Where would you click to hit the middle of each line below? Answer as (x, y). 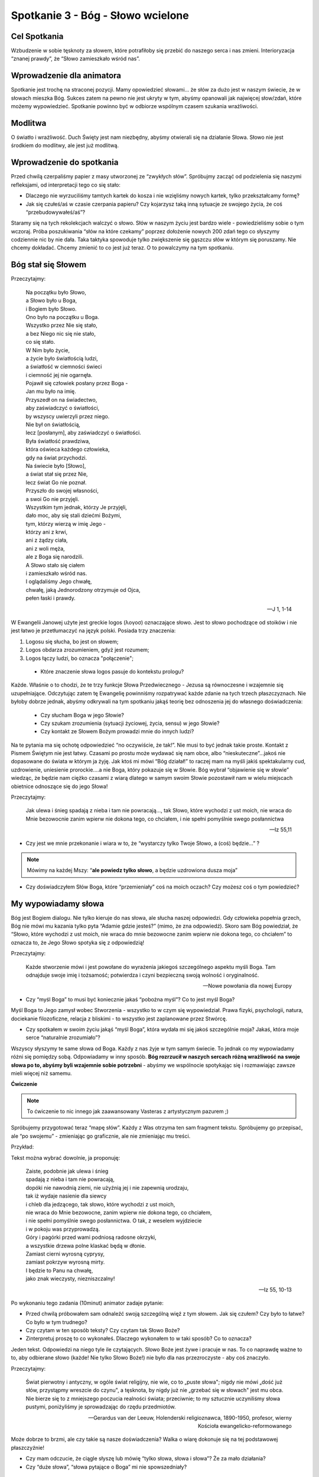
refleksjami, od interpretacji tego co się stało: (66, 185)
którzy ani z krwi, (47, 532)
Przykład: (22, 1147)
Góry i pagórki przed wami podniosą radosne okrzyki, (91, 1237)
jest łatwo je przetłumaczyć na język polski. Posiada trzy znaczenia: (93, 631)
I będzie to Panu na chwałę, (59, 1270)
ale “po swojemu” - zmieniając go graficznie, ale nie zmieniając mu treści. (101, 1136)
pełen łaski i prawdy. (51, 598)
